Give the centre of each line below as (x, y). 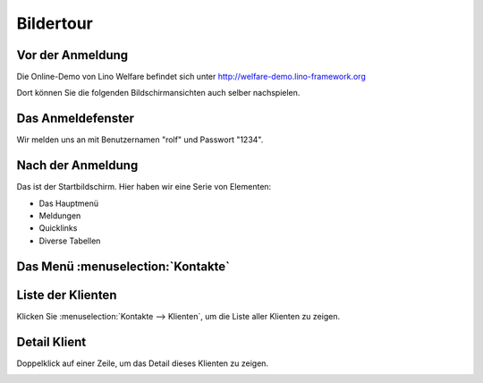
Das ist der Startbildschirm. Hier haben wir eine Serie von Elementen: (144, 187)
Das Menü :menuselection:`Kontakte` (123, 266)
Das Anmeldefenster (75, 119)
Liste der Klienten (67, 295)
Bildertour (55, 23)
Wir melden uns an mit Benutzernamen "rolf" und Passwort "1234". (140, 140)
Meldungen (60, 216)
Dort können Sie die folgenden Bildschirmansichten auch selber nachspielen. (158, 93)
